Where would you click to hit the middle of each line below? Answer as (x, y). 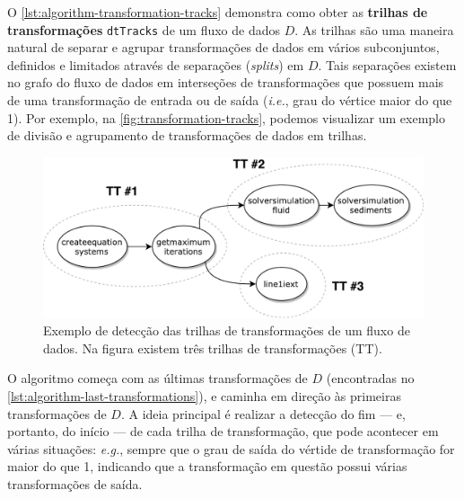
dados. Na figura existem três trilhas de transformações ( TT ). (213, 348)
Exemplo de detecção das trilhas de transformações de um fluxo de (227, 330)
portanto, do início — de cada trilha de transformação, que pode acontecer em (223, 431)
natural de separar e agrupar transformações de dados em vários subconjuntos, (223, 47)
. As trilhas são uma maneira (374, 29)
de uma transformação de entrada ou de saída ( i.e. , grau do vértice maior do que (230, 100)
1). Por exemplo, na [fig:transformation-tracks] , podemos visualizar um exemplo (227, 117)
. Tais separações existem (387, 64)
